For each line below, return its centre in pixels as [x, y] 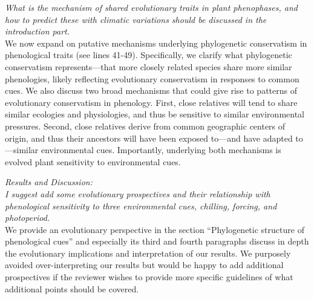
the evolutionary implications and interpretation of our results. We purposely [148, 253]
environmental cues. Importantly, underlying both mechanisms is [161, 150]
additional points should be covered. [72, 288]
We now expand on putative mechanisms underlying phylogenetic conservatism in [156, 43]
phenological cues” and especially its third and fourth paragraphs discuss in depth [157, 241]
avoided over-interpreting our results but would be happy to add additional [144, 265]
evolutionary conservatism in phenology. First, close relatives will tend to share [151, 102]
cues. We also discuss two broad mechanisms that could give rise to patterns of [151, 90]
